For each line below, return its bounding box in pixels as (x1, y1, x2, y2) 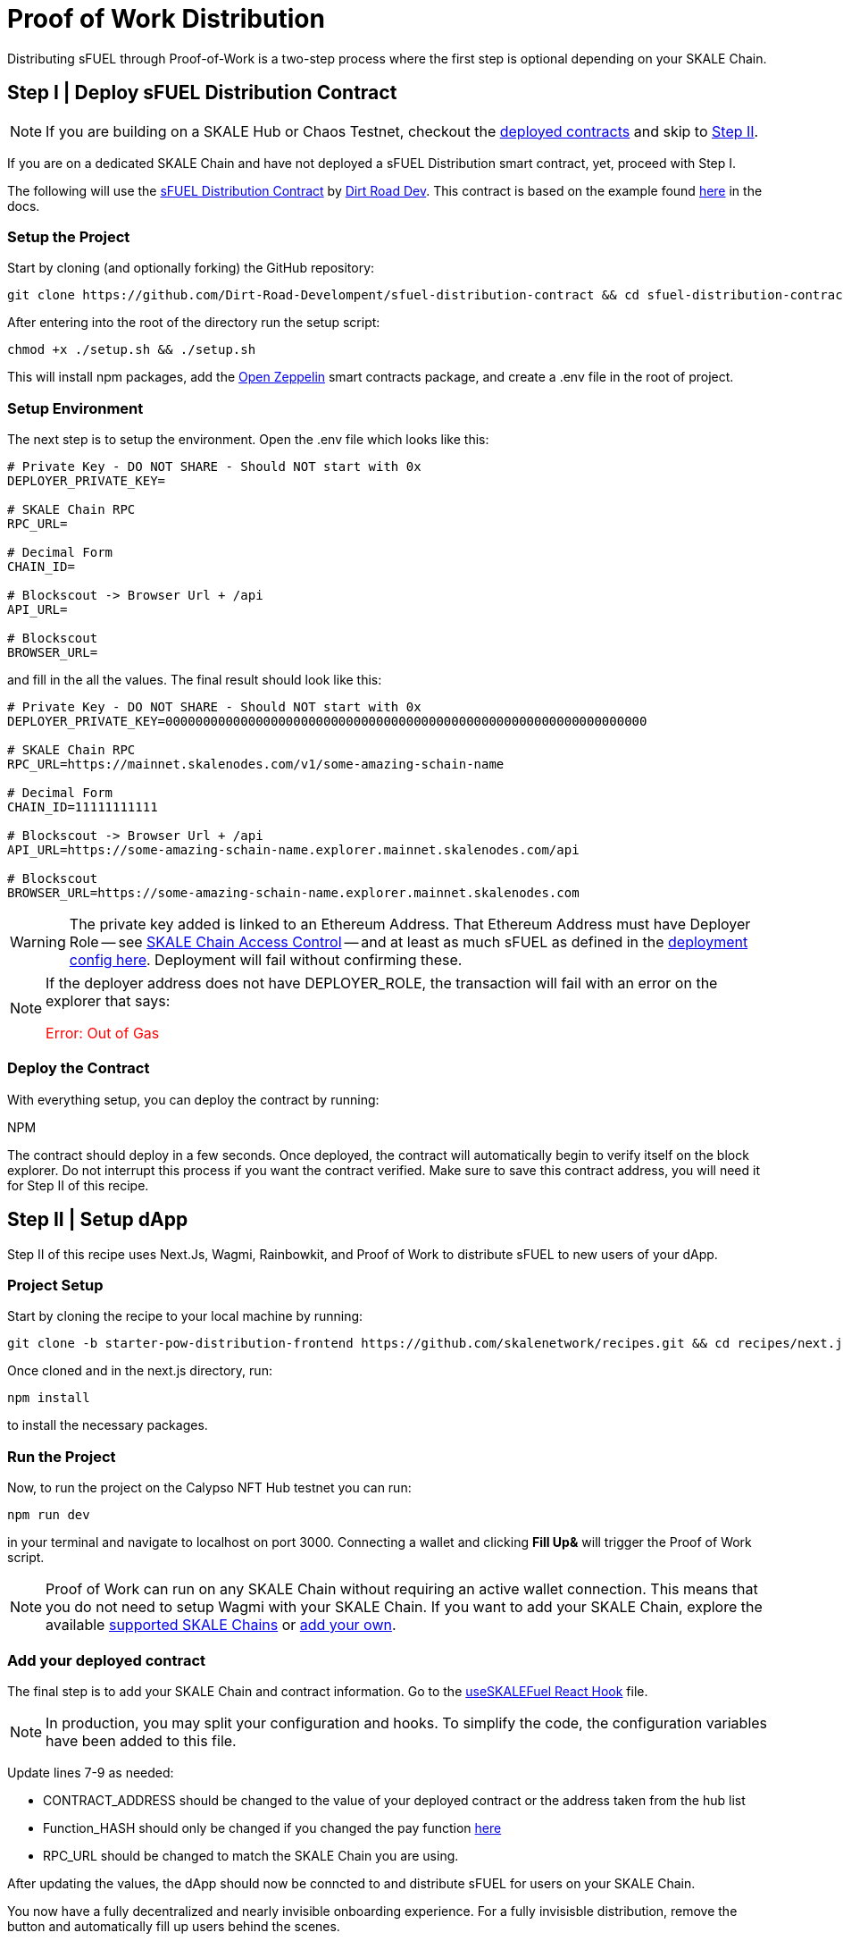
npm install (7, 1391, 90, 1406)
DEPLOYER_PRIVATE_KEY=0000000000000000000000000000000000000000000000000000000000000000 (7, 714, 647, 729)
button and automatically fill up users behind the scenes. (7, 1918, 340, 1934)
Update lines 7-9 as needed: (7, 1764, 174, 1780)
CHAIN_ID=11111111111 (7, 800, 158, 815)
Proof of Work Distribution (7, 4, 325, 34)
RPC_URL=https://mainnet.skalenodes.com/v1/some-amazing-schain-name (7, 757, 505, 772)
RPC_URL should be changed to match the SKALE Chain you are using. (43, 1847, 459, 1863)
